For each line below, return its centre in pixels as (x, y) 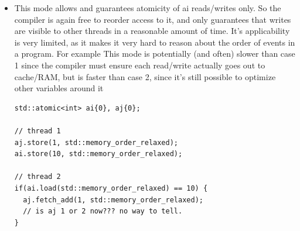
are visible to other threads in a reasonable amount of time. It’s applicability (152, 31)
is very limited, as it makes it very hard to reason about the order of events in (155, 42)
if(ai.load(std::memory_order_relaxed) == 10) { (111, 188)
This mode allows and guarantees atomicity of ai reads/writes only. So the (148, 8)
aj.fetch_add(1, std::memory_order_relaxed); (113, 200)
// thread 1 (37, 131)
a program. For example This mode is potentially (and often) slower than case (155, 54)
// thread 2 (37, 177)
